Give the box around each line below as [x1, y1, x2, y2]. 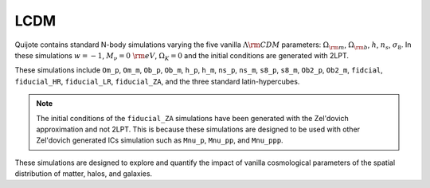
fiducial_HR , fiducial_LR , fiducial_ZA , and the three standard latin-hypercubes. [14, 76, 300, 86]
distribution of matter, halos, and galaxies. [14, 169, 153, 178]
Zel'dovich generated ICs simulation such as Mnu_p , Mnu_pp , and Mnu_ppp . [36, 135, 283, 145]
